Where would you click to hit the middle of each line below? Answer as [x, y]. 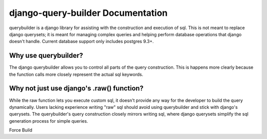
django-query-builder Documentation [89, 13]
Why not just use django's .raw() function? [76, 88]
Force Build [21, 130]
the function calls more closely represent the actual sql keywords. [76, 74]
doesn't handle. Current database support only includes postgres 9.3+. [82, 42]
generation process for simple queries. [49, 121]
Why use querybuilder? [46, 56]
